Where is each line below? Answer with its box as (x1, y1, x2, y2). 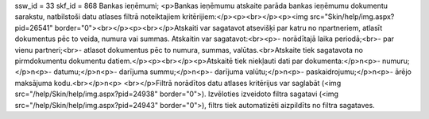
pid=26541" (14, 23, 53, 32)
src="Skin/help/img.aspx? (310, 12, 395, 21)
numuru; (381, 56, 410, 65)
